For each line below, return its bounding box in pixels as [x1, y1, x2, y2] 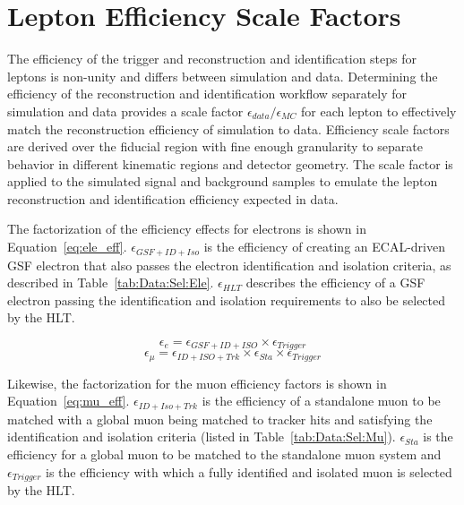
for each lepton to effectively [301, 101, 457, 120]
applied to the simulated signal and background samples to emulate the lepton [7, 172, 438, 191]
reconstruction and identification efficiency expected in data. [7, 189, 339, 208]
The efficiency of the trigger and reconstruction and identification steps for [7, 49, 417, 68]
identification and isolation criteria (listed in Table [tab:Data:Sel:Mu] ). [7, 427, 396, 446]
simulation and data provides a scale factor [7, 101, 244, 120]
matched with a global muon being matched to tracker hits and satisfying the [7, 409, 433, 428]
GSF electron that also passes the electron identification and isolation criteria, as [7, 255, 451, 274]
